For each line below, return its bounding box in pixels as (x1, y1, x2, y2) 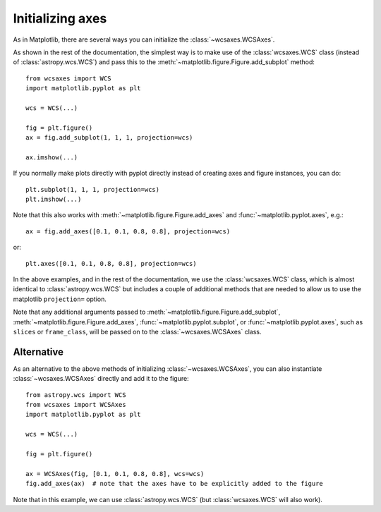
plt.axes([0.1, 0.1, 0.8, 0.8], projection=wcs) (25, 260, 197, 267)
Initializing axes (13, 11, 107, 26)
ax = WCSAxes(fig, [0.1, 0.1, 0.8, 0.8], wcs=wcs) (25, 470, 205, 477)
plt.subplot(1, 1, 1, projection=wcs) (25, 185, 160, 193)
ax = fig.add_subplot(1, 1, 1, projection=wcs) (25, 134, 193, 142)
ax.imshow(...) (25, 153, 78, 161)
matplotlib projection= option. (13, 295, 107, 303)
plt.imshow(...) (25, 195, 82, 204)
